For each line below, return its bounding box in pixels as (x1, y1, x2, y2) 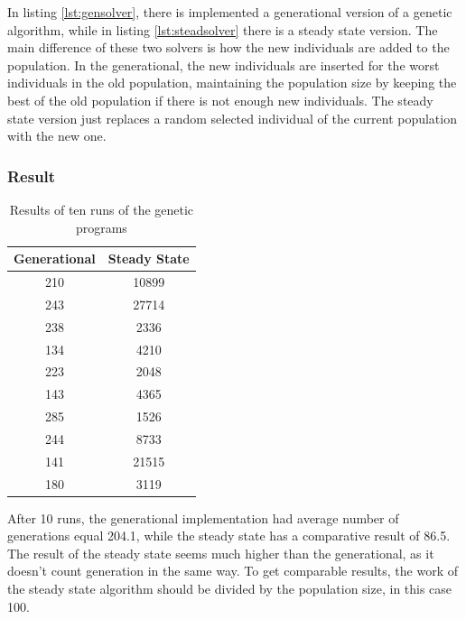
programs (75, 217, 127, 236)
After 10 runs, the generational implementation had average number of (7, 508, 399, 527)
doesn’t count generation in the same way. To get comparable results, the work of (7, 561, 458, 580)
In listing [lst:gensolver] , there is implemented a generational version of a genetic (7, 3, 452, 21)
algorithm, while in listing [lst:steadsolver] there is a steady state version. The (7, 20, 438, 39)
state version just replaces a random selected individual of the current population (7, 108, 457, 127)
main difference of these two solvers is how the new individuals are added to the (7, 38, 450, 57)
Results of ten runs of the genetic (9, 199, 194, 218)
